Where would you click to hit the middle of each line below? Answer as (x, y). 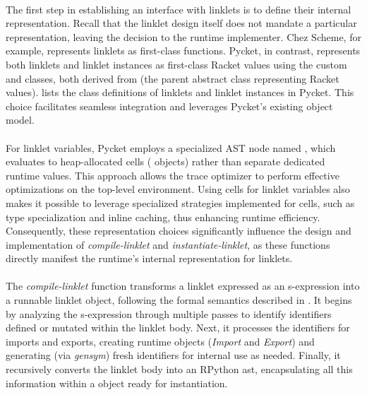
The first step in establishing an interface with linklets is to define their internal (179, 9)
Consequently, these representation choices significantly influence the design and (179, 231)
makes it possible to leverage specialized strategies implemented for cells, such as (180, 202)
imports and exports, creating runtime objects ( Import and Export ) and (160, 341)
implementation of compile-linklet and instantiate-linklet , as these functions (168, 244)
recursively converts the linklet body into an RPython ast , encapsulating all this (179, 369)
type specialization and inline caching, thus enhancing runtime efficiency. (163, 217)
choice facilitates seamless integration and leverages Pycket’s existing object (169, 106)
